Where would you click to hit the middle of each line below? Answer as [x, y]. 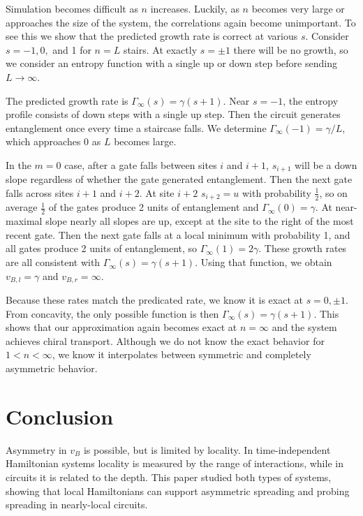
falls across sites [40, 192]
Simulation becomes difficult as [72, 8]
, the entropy [311, 100]
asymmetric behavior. [52, 368]
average [22, 207]
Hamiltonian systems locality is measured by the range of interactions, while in [175, 463]
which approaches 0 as [53, 141]
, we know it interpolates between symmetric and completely [181, 354]
